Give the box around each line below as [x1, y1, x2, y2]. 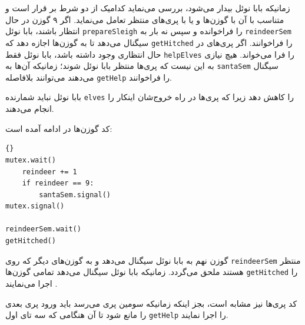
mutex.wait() [5, 155, 56, 164]
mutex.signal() [5, 202, 65, 211]
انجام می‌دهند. [5, 102, 54, 115]
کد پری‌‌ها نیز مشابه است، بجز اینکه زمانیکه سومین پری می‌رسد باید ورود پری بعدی [5, 297, 297, 309]
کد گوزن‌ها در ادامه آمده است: [5, 122, 112, 134]
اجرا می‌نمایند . [5, 277, 58, 289]
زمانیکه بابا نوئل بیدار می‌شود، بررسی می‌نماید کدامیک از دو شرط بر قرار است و [5, 2, 290, 14]
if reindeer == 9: [22, 179, 94, 188]
